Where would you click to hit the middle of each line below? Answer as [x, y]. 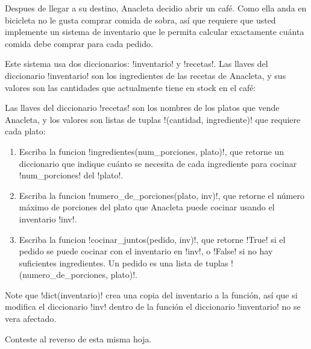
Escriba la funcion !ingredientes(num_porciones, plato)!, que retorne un [152, 151]
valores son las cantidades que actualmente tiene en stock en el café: [130, 87]
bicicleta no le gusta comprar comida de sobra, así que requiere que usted [140, 20]
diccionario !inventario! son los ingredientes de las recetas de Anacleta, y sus [146, 75]
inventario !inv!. [48, 219]
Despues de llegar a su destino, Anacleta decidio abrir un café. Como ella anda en [156, 8]
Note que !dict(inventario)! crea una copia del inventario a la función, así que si [151, 294]
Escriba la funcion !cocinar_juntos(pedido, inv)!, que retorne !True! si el [152, 239]
